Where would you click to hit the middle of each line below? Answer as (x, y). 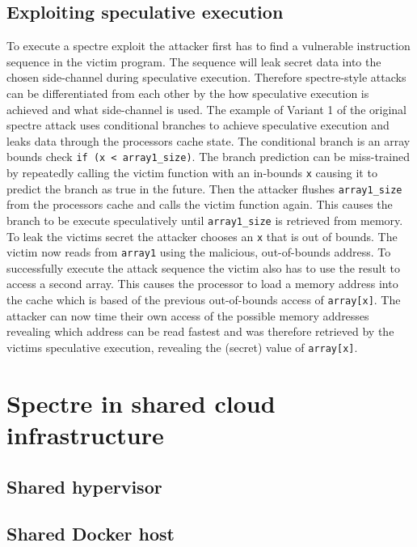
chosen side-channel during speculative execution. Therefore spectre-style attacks (206, 77)
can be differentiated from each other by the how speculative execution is (188, 93)
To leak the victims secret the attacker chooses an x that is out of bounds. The (202, 236)
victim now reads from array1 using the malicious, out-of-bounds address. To (199, 252)
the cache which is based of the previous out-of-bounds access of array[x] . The (204, 300)
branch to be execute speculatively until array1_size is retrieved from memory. (205, 220)
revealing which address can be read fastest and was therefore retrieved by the (200, 331)
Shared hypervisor (84, 486)
